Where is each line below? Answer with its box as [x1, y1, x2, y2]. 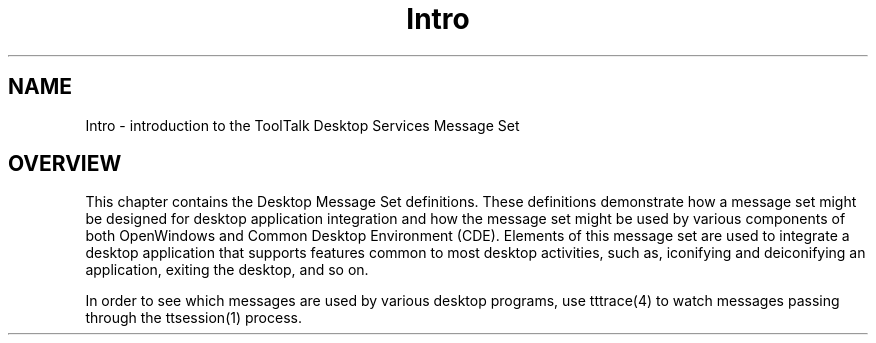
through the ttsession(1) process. [85, 309, 302, 327]
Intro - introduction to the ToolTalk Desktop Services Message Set [85, 116, 520, 134]
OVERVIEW [8, 151, 122, 177]
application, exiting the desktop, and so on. [85, 261, 369, 279]
